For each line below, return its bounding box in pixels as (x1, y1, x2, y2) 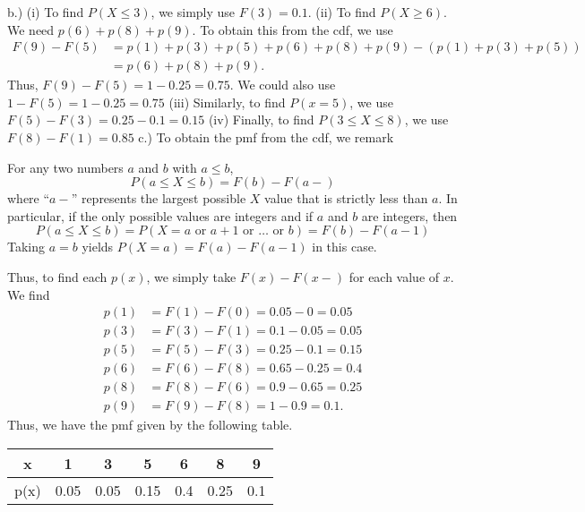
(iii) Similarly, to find (168, 92, 286, 111)
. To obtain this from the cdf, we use (192, 20, 393, 38)
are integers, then (361, 206, 458, 225)
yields (82, 237, 114, 256)
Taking (7, 237, 46, 256)
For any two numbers (7, 158, 124, 176)
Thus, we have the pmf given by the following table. (7, 415, 293, 434)
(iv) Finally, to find (208, 110, 314, 129)
